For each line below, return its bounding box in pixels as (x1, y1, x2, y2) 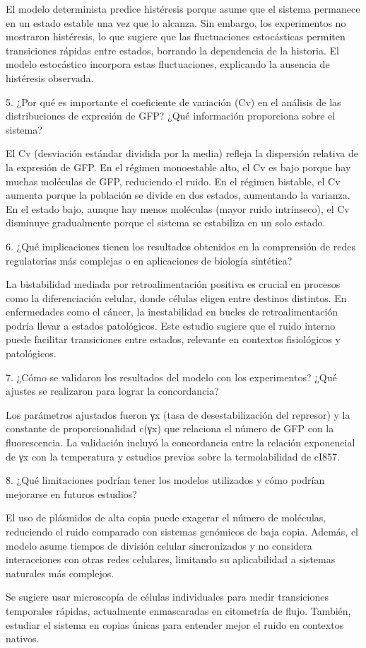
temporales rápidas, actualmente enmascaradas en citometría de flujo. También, (6, 603, 351, 618)
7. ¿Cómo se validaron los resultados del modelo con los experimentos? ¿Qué (6, 369, 337, 384)
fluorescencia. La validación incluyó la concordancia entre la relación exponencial (6, 435, 355, 450)
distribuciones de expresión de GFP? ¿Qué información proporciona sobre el (6, 108, 336, 123)
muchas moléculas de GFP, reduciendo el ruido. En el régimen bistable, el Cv (6, 173, 341, 188)
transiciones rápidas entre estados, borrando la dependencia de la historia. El (6, 42, 339, 57)
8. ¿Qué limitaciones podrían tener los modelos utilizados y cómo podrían (6, 473, 325, 487)
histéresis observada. (6, 70, 94, 85)
